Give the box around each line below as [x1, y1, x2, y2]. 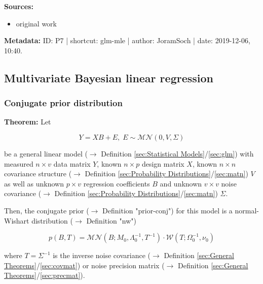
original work [16, 18, 57, 28]
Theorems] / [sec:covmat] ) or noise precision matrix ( [4, 260, 165, 270]
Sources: [4, 1, 33, 11]
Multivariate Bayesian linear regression [4, 70, 213, 85]
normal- [235, 205, 259, 215]
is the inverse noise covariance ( [53, 250, 151, 261]
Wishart [4, 215, 29, 226]
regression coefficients [83, 178, 150, 188]
